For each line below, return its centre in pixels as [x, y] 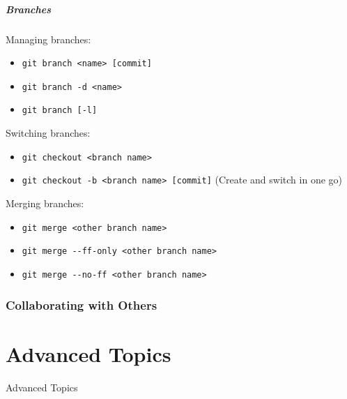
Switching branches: [48, 133]
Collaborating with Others [82, 304]
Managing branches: [48, 39]
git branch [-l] [60, 111]
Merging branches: [45, 203]
